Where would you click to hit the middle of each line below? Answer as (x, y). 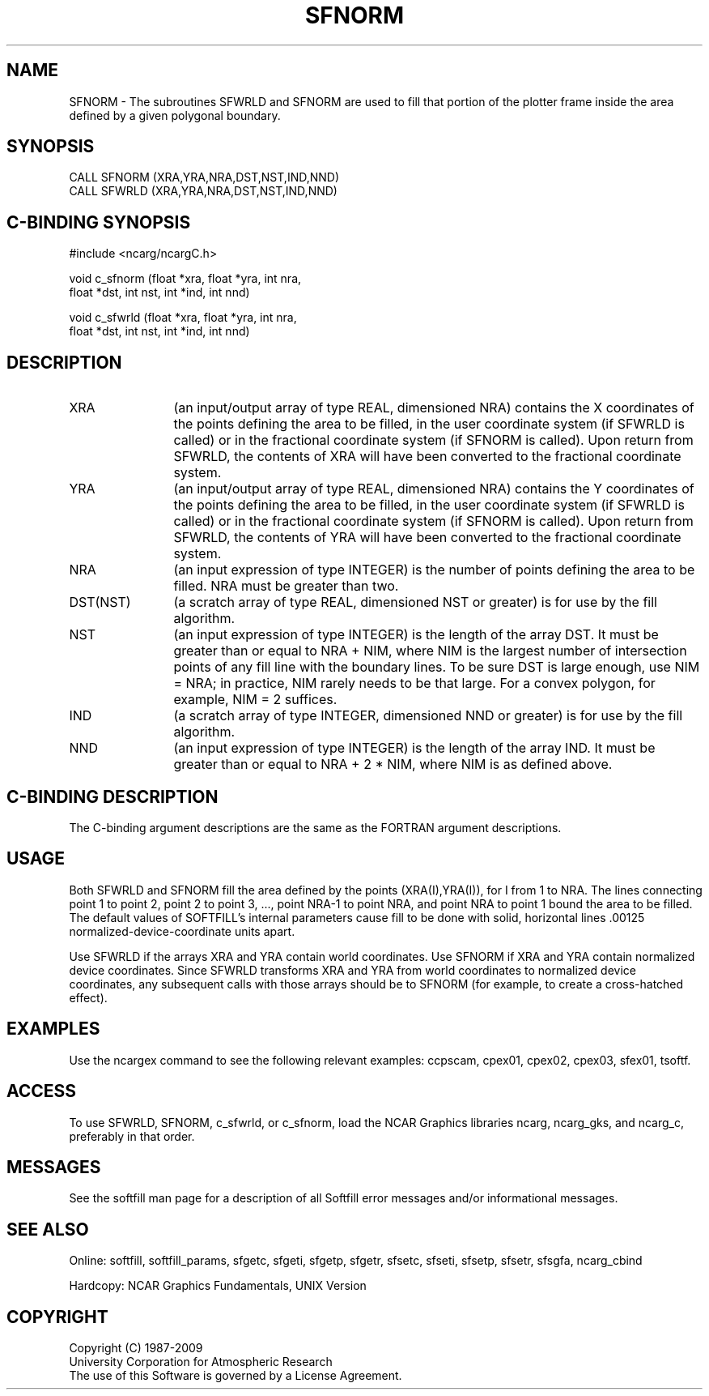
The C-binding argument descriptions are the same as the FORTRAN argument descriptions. (315, 827)
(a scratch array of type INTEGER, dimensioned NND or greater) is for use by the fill (428, 716)
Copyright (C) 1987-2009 (136, 1348)
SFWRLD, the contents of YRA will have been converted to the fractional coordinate (427, 538)
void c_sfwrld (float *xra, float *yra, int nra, (183, 318)
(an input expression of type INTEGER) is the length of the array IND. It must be (414, 748)
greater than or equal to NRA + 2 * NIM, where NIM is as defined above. (393, 764)
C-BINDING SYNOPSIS (99, 222)
